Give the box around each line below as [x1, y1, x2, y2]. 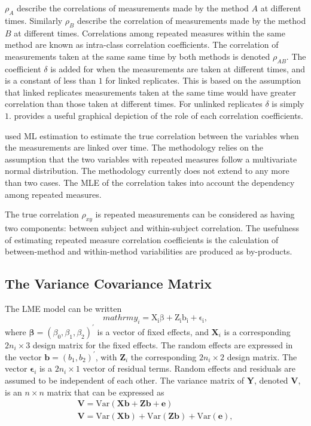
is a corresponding [224, 325, 291, 338]
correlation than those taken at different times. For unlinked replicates [5, 97, 263, 110]
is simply [272, 97, 304, 110]
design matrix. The [227, 350, 297, 363]
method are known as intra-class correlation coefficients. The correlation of [5, 38, 279, 51]
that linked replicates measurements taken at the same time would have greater [5, 85, 296, 98]
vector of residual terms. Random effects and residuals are [83, 362, 295, 375]
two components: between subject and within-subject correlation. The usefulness [5, 221, 300, 234]
